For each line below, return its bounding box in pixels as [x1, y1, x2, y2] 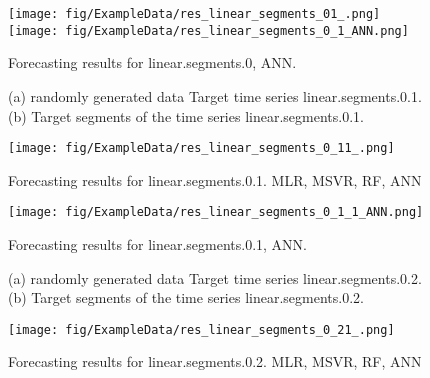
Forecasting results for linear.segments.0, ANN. [8, 52, 297, 73]
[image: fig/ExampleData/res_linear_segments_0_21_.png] [8, 322, 395, 337]
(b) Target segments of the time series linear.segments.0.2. [8, 287, 364, 308]
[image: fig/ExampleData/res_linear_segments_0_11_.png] [8, 141, 395, 156]
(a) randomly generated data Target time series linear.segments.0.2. [8, 267, 422, 288]
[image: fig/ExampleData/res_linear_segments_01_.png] [8, 7, 381, 21]
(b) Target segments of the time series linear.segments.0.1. [8, 105, 364, 126]
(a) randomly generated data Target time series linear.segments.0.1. [8, 85, 422, 106]
